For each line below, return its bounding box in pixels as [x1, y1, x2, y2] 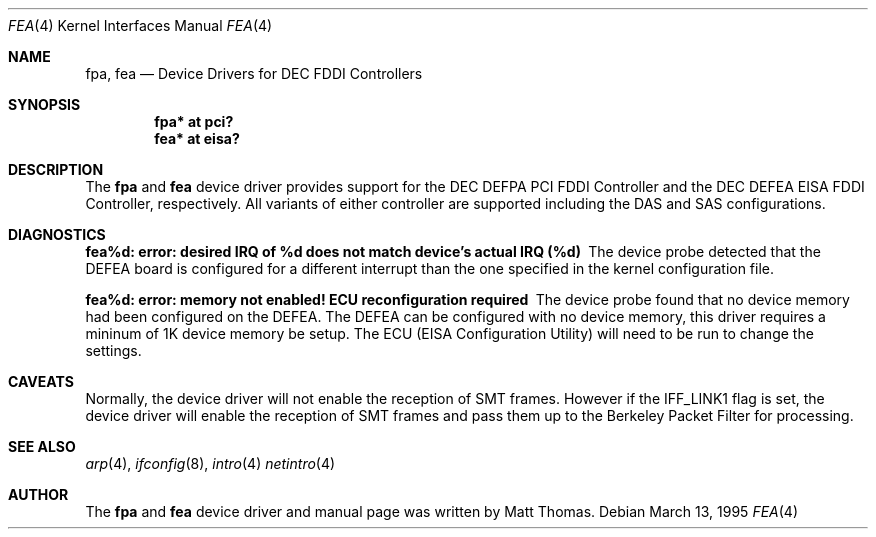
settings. [85, 342, 142, 359]
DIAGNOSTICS [8, 226, 106, 243]
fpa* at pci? [154, 113, 234, 130]
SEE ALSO [8, 438, 76, 455]
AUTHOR [8, 486, 69, 503]
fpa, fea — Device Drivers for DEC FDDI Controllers [85, 65, 423, 82]
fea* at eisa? [154, 130, 240, 147]
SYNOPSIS [8, 96, 81, 113]
